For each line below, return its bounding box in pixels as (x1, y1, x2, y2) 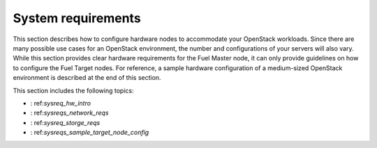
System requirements (13, 10, 141, 26)
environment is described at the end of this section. (13, 74, 161, 82)
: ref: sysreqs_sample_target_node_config (30, 129, 149, 137)
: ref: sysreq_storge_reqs (30, 118, 101, 126)
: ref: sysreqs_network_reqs (30, 108, 109, 117)
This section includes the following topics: (13, 86, 134, 94)
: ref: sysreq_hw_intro (30, 99, 91, 107)
